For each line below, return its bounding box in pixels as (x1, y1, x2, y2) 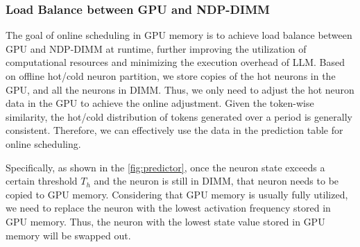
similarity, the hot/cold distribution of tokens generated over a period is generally (6, 109, 352, 123)
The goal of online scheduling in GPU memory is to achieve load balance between (6, 28, 352, 42)
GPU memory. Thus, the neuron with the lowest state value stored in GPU (6, 214, 325, 228)
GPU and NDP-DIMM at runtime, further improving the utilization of (6, 41, 307, 56)
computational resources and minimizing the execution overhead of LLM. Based (6, 55, 345, 69)
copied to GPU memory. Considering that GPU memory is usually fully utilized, (6, 187, 348, 201)
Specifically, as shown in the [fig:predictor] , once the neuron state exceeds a (6, 160, 325, 174)
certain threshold (6, 173, 78, 188)
